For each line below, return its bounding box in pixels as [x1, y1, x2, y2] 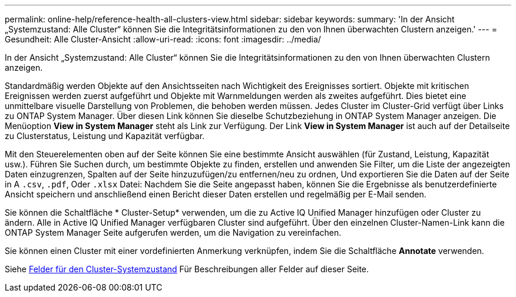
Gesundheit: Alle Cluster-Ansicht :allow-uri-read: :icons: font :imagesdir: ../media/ [5, 34, 321, 44]
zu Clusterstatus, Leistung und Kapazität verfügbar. [5, 131, 205, 141]
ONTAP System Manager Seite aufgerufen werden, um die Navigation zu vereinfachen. [5, 227, 342, 237]
